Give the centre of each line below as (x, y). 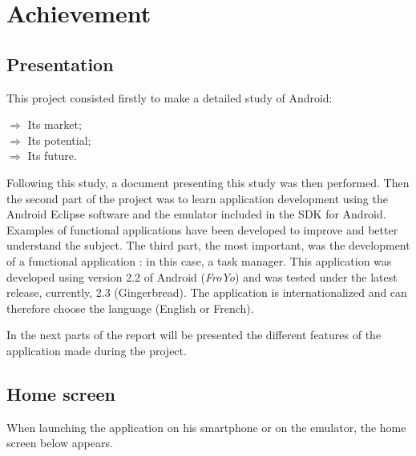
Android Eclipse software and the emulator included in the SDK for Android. (196, 214)
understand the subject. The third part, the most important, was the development (208, 245)
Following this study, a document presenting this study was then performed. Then (208, 182)
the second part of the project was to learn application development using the (197, 198)
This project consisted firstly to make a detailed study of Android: (170, 97)
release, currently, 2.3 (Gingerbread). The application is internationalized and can (207, 292)
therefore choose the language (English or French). (130, 308)
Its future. (52, 156)
